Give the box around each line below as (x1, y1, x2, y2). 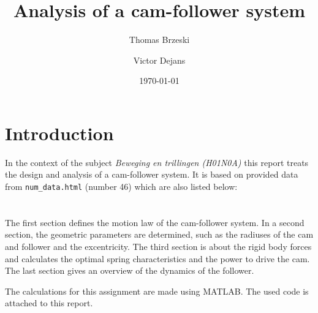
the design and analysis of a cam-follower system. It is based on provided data (5, 168, 298, 181)
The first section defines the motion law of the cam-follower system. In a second (5, 216, 305, 228)
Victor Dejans (133, 53, 186, 66)
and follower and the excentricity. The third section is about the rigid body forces (5, 240, 312, 253)
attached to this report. (5, 296, 93, 309)
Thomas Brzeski (129, 33, 190, 46)
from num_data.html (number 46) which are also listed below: (5, 180, 238, 193)
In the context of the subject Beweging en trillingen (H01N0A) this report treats (5, 156, 309, 168)
